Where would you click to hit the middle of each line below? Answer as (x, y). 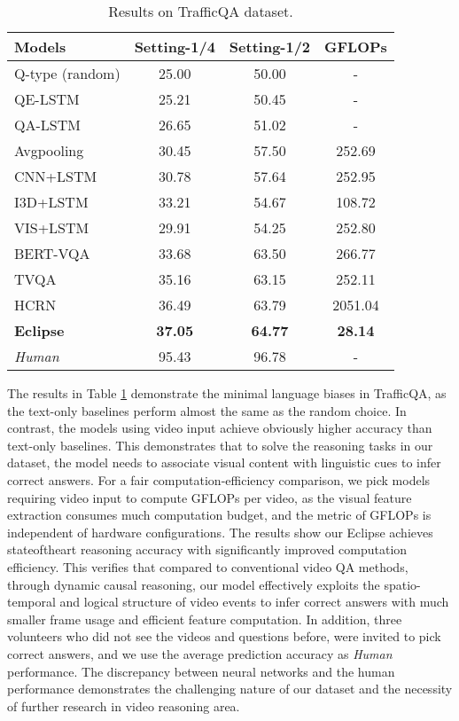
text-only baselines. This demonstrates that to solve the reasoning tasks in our (220, 445)
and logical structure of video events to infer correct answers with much (254, 602)
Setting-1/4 (175, 47)
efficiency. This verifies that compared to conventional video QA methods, (208, 566)
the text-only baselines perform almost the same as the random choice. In (207, 410)
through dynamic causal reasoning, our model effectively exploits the (194, 584)
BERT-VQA (52, 253)
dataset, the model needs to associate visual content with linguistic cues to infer (224, 462)
